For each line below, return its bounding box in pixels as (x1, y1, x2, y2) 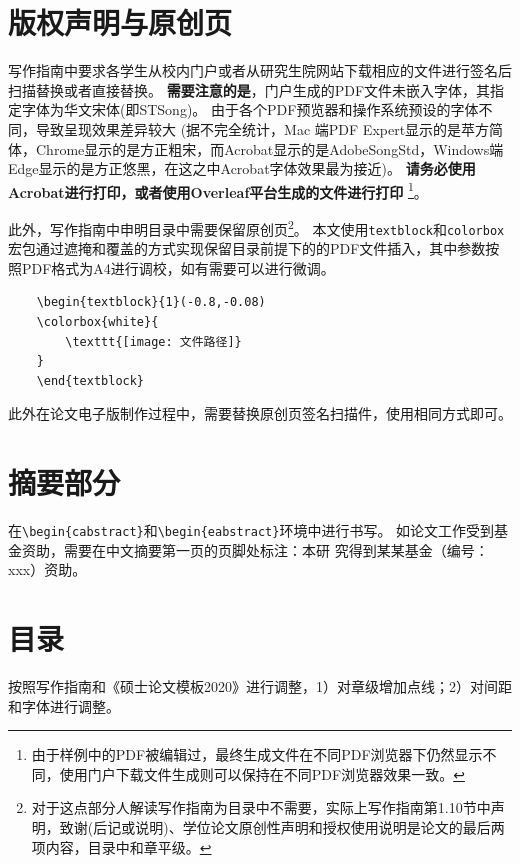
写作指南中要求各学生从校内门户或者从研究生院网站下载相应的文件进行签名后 (8, 60, 512, 81)
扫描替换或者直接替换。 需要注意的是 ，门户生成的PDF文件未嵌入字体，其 (8, 79, 491, 100)
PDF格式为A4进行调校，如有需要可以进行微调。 (21, 257, 335, 278)
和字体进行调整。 (8, 695, 120, 716)
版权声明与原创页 (8, 2, 233, 43)
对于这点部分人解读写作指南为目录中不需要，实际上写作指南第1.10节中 (31, 797, 491, 818)
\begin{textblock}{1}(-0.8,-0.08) (36, 295, 266, 310)
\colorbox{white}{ (36, 315, 159, 330)
